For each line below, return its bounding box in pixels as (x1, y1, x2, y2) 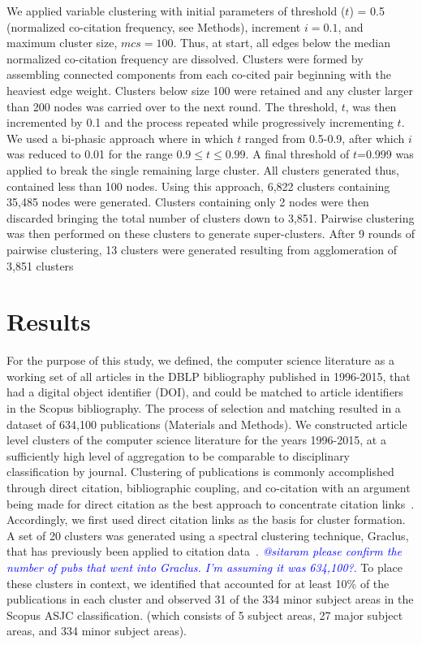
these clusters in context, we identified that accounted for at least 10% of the (6, 574, 390, 591)
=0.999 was (357, 145, 414, 162)
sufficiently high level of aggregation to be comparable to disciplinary (6, 447, 351, 464)
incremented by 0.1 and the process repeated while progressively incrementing (6, 114, 394, 131)
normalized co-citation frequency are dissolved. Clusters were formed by (6, 50, 364, 67)
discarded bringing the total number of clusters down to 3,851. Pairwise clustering (6, 209, 415, 226)
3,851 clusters (6, 257, 74, 274)
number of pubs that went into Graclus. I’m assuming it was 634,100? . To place (6, 558, 403, 575)
